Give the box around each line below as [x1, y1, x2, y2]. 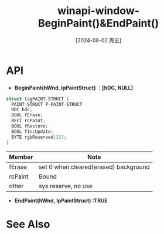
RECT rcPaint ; [11, 118, 46, 124]
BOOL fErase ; [11, 112, 43, 118]
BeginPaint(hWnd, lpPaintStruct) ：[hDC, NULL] [14, 84, 134, 91]
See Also [6, 218, 50, 230]
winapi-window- [57, 4, 139, 18]
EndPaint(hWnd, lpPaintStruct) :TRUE [14, 197, 108, 204]
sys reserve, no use [39, 182, 93, 190]
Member [9, 153, 33, 161]
